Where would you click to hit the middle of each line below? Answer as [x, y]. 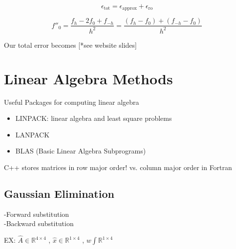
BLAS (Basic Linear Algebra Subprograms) [81, 151]
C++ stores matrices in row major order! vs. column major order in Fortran [118, 167]
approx [129, 9]
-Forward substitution [37, 214]
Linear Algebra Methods [88, 78]
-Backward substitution [39, 223]
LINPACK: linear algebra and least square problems [94, 118]
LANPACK [32, 134]
